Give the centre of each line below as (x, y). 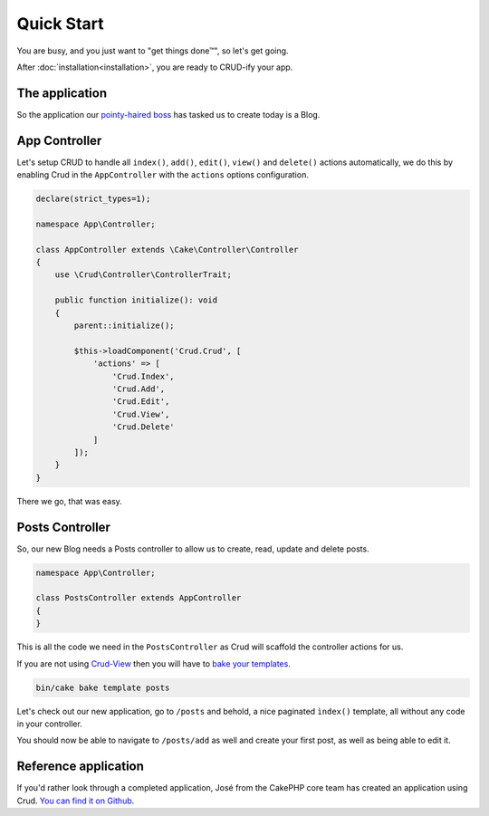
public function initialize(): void (136, 300)
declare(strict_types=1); (93, 199)
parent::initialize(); (125, 326)
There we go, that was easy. (69, 501)
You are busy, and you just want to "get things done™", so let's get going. (153, 51)
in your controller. (50, 724)
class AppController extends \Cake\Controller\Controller (167, 250)
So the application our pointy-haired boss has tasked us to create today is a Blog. (168, 114)
